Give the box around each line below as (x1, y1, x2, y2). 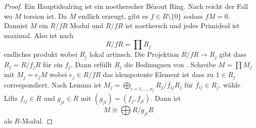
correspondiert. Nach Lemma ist (4, 79, 101, 89)
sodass (183, 10, 203, 21)
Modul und (70, 20, 104, 31)
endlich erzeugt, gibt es (78, 10, 148, 21)
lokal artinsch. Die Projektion (89, 49, 179, 59)
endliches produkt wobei (4, 49, 78, 59)
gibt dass (219, 49, 247, 59)
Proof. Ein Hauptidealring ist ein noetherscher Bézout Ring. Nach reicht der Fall (4, 1, 248, 11)
